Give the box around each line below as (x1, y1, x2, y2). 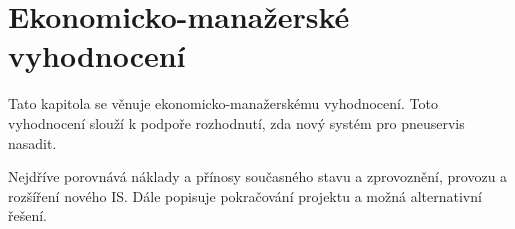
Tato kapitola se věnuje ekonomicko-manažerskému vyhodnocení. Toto (8, 93, 438, 114)
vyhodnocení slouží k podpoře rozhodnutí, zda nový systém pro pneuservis (8, 112, 465, 133)
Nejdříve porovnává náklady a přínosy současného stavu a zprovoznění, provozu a (8, 166, 508, 187)
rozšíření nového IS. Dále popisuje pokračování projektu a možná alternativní (8, 185, 482, 206)
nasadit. (8, 132, 57, 153)
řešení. (8, 205, 48, 226)
